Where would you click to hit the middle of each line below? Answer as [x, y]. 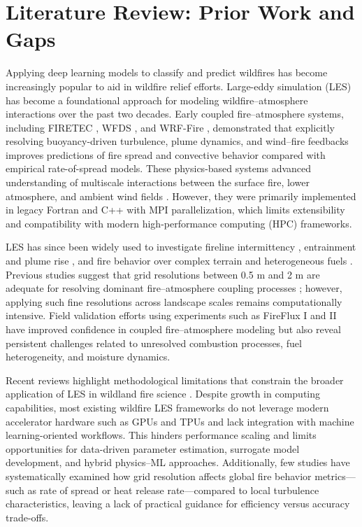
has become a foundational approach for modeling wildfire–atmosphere [157, 100]
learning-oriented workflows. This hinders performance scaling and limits [161, 435]
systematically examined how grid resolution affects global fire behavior [159, 476]
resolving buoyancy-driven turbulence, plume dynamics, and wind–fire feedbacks [177, 141]
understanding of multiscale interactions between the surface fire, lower [158, 182]
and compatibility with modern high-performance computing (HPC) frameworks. [179, 223]
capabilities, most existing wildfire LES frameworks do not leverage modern [167, 407]
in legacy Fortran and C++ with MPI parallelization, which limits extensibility [175, 210]
